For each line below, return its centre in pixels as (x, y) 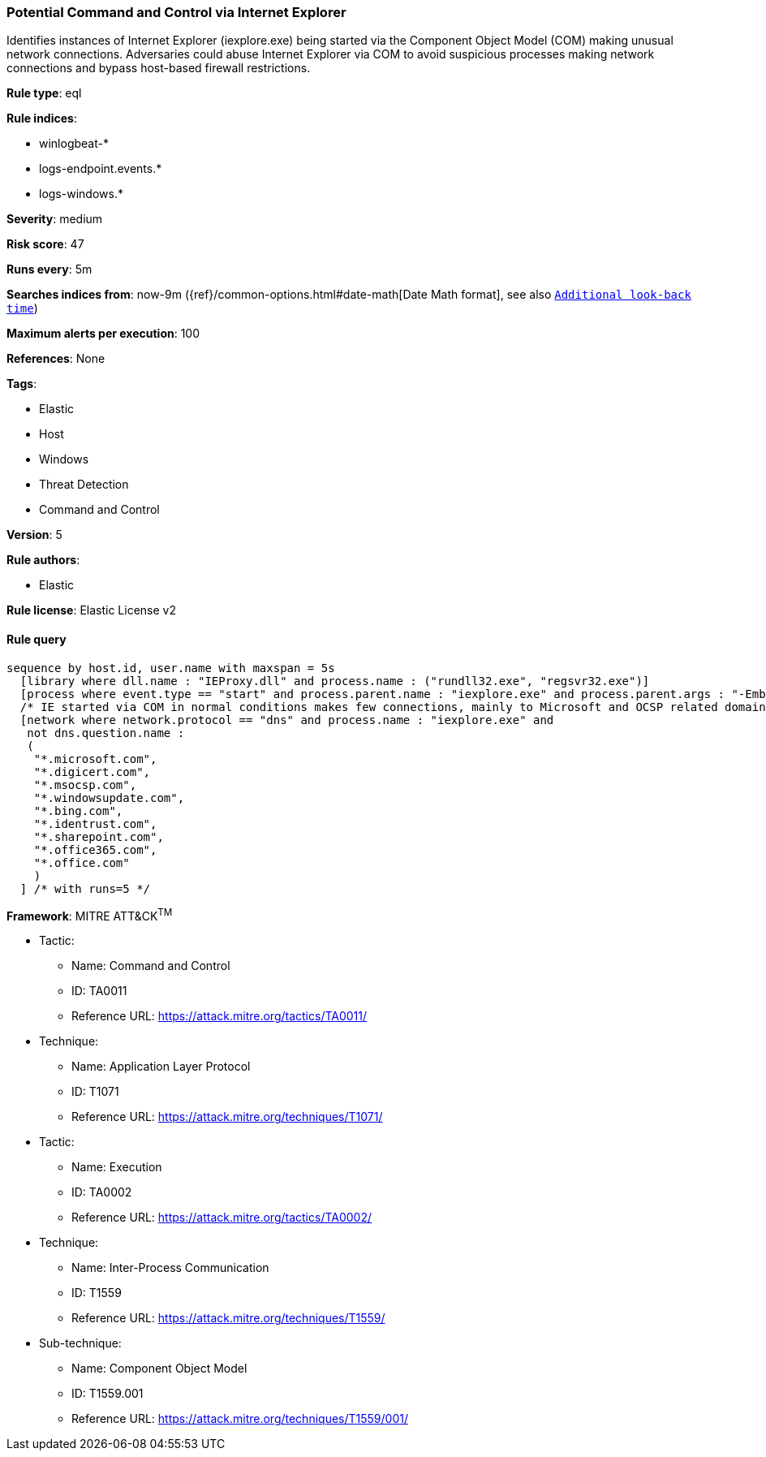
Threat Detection (84, 485)
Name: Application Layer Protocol (161, 1067)
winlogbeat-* (74, 144)
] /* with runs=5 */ (85, 888)
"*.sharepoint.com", (99, 836)
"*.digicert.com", (92, 772)
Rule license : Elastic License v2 (91, 610)
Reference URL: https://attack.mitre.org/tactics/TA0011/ (219, 1016)
